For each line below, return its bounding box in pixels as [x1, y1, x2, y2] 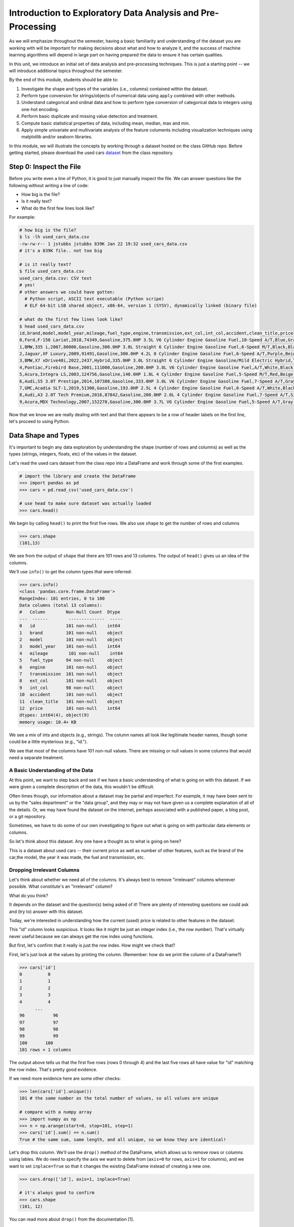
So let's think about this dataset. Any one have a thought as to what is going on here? [9, 838, 181, 844]
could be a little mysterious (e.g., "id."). [9, 739, 88, 745]
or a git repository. [9, 813, 47, 819]
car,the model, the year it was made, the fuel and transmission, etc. [9, 854, 145, 860]
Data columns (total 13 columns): [19, 603, 102, 608]
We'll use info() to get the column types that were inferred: [9, 568, 132, 574]
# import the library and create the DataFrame [19, 473, 136, 479]
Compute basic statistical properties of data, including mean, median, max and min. [21, 120, 190, 126]
